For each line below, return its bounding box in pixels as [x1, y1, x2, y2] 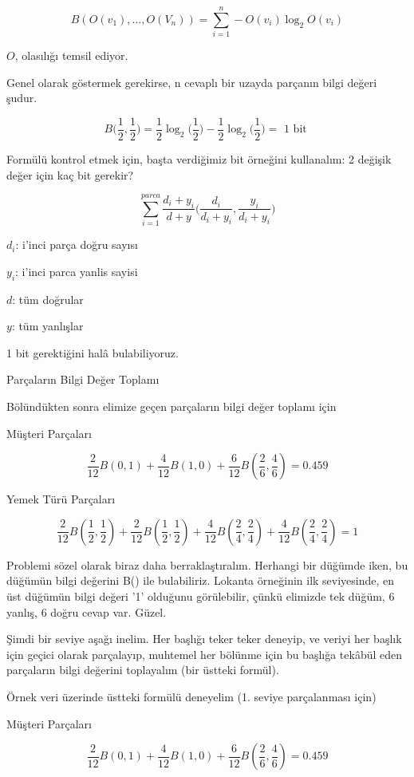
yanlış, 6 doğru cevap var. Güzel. [6, 603, 167, 620]
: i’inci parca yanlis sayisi [15, 262, 138, 279]
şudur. [6, 89, 37, 106]
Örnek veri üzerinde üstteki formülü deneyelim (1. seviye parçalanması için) [6, 688, 377, 704]
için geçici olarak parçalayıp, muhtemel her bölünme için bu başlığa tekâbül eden [6, 645, 403, 662]
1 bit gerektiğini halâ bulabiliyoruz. [6, 344, 179, 361]
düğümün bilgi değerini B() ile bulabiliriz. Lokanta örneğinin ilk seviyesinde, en [6, 572, 395, 589]
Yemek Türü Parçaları [6, 491, 116, 507]
